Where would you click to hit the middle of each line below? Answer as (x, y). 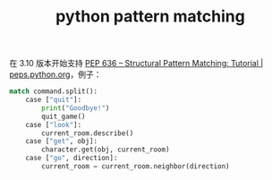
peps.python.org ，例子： (55, 74)
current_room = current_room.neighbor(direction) (136, 167)
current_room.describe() (88, 133)
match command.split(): (54, 91)
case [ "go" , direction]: (72, 159)
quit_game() (64, 116)
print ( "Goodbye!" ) (76, 108)
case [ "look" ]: (54, 124)
